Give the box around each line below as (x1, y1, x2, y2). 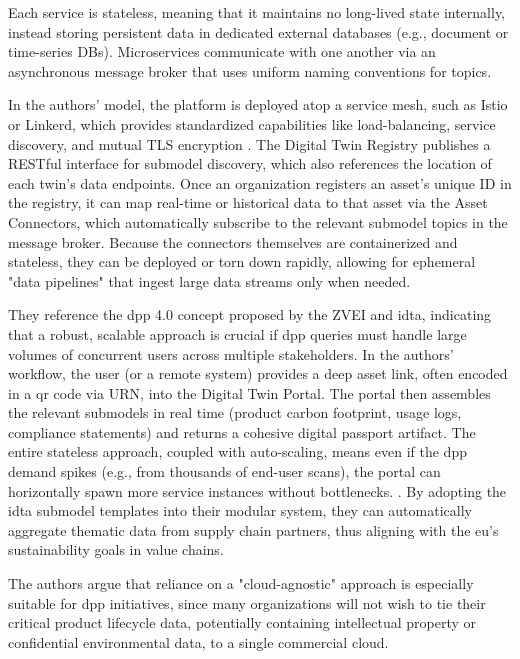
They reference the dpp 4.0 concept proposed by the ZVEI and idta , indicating (8, 304, 492, 325)
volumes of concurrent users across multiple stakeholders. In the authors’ (8, 343, 454, 364)
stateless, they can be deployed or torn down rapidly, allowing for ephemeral (8, 251, 476, 272)
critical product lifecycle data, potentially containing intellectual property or (8, 612, 477, 633)
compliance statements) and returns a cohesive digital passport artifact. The (8, 421, 476, 442)
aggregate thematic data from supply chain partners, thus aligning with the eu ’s (8, 519, 499, 540)
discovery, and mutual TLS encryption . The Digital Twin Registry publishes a (8, 133, 491, 154)
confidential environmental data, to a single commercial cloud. (8, 631, 389, 652)
